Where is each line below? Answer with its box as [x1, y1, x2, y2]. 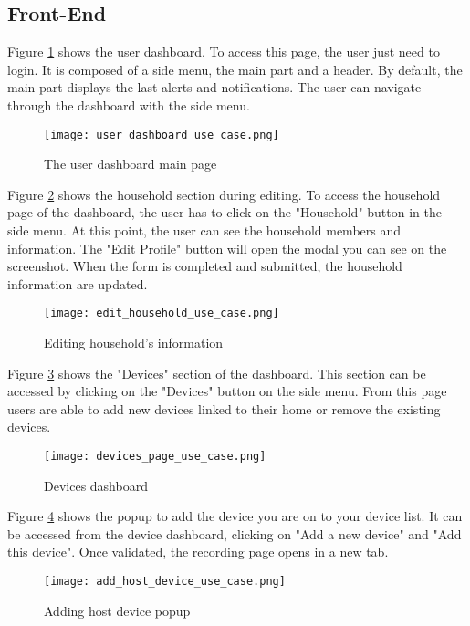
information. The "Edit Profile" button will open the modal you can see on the [7, 238, 447, 257]
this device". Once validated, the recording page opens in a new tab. [7, 542, 389, 561]
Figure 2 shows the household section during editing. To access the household [7, 184, 441, 203]
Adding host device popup [44, 600, 191, 620]
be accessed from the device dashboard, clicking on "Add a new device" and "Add [7, 524, 462, 543]
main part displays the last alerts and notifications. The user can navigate [7, 78, 422, 97]
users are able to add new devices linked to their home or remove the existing [7, 399, 441, 418]
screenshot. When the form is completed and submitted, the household [7, 256, 402, 276]
